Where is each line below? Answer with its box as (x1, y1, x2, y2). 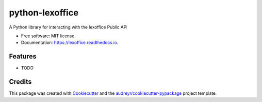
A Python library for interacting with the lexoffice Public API (9, 24, 128, 30)
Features (9, 52, 36, 60)
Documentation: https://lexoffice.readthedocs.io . (21, 40, 118, 45)
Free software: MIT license (21, 33, 75, 39)
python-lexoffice (9, 7, 79, 18)
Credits (9, 78, 32, 86)
